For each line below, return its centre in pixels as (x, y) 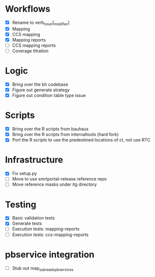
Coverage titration (30, 51)
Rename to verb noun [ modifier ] (41, 23)
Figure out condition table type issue (49, 96)
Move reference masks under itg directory (54, 184)
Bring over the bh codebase (40, 84)
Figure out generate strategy (41, 90)
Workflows (28, 9)
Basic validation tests (33, 218)
